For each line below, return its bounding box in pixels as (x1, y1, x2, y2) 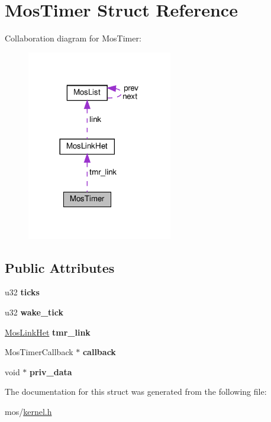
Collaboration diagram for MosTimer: (5, 32, 141, 44)
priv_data (30, 365, 72, 378)
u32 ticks (5, 286, 40, 298)
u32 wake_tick (5, 305, 63, 318)
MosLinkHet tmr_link (5, 326, 91, 338)
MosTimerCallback (5, 346, 73, 358)
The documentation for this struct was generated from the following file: (5, 385, 267, 398)
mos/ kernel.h (5, 405, 52, 417)
